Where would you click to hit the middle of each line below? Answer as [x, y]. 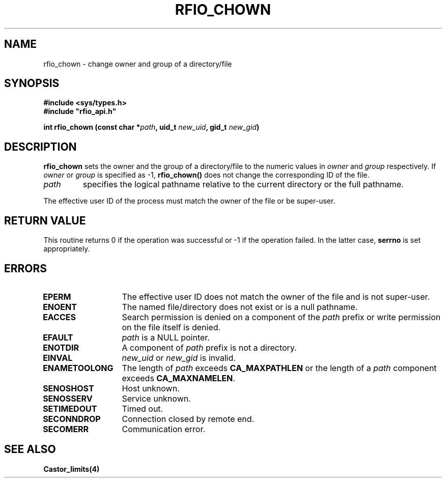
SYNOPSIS [32, 83]
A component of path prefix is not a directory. [209, 347]
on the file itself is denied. [171, 327]
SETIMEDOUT [70, 408]
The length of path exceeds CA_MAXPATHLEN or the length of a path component [279, 368]
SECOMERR [66, 429]
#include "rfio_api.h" [80, 111]
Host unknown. [151, 388]
